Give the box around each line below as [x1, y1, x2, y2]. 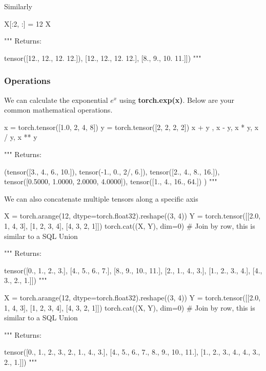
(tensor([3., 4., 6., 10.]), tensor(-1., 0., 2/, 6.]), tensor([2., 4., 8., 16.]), [4, 166, 220, 177]
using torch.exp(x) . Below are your [119, 94, 235, 105]
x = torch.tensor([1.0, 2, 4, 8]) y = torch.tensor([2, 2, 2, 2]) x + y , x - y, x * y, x [4, 121, 259, 132]
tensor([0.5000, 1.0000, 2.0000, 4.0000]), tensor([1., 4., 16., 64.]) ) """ [4, 176, 217, 187]
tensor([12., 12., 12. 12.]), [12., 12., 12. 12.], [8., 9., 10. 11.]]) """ [4, 52, 201, 63]
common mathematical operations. [4, 104, 113, 115]
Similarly [4, 1, 32, 11]
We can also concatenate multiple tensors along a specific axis [4, 193, 198, 204]
